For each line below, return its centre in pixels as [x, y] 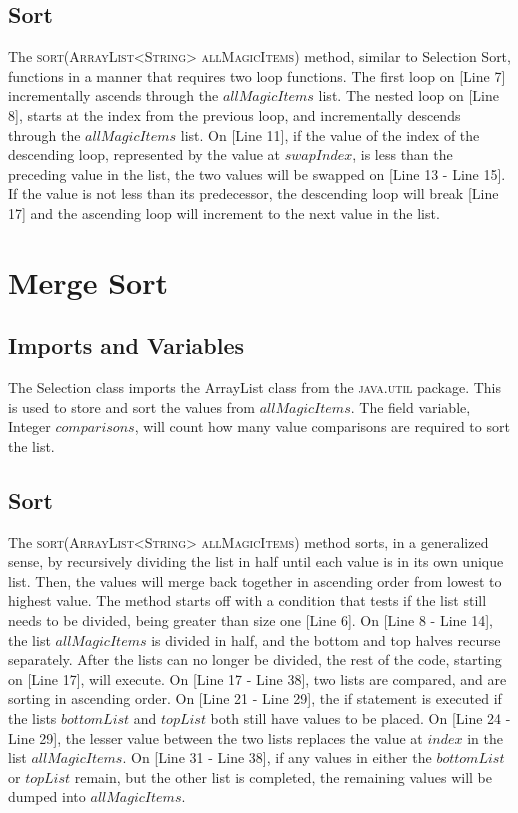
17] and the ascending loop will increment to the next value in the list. [224, 212]
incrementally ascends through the [113, 95]
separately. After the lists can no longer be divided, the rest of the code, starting [255, 659]
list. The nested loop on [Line [408, 95]
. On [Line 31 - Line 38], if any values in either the [277, 757]
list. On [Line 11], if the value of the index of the [330, 134]
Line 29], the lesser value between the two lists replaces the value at [215, 737]
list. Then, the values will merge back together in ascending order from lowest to [255, 580]
